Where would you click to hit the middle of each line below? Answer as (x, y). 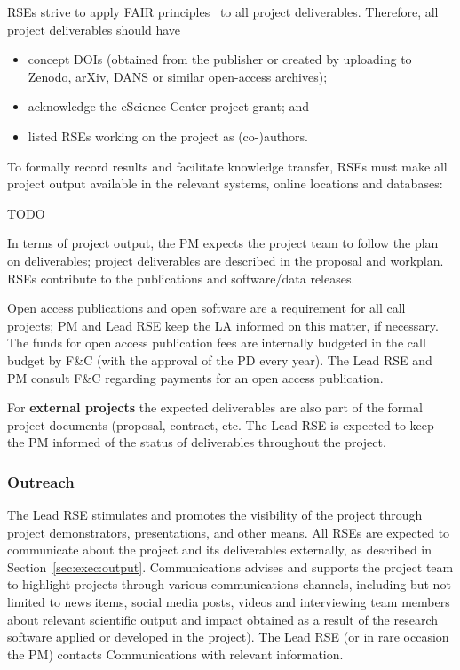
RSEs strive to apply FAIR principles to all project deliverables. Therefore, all (223, 12)
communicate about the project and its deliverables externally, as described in (220, 550)
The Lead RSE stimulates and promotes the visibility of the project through (215, 515)
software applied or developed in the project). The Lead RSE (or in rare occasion (228, 637)
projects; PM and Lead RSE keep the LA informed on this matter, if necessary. (223, 325)
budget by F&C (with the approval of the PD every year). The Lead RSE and (220, 359)
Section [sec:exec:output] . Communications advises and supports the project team (230, 566)
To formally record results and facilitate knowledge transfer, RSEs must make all (227, 166)
